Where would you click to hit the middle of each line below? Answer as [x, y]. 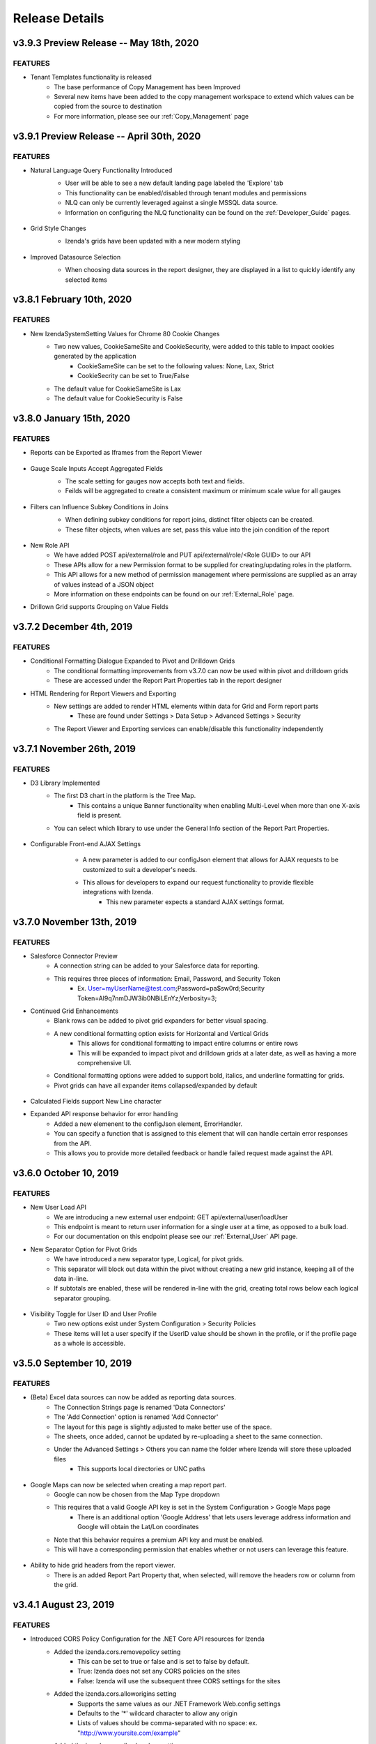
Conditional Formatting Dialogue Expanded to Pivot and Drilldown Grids [133, 661]
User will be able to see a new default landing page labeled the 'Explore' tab [174, 183]
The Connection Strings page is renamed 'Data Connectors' [140, 1407]
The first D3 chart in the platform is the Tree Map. [125, 796]
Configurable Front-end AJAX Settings [86, 843]
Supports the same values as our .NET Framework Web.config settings [179, 1704]
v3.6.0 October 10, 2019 [66, 1173]
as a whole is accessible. [89, 1344]
